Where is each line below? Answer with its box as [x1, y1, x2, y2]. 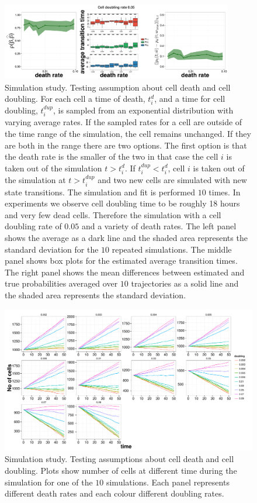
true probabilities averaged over [5, 277, 118, 290]
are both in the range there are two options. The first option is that [5, 139, 247, 151]
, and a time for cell [154, 92, 225, 105]
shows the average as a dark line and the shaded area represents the [5, 232, 248, 243]
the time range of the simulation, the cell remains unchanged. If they [5, 128, 251, 139]
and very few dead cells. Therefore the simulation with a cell [5, 208, 221, 221]
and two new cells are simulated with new [98, 174, 247, 186]
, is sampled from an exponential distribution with [53, 104, 234, 116]
